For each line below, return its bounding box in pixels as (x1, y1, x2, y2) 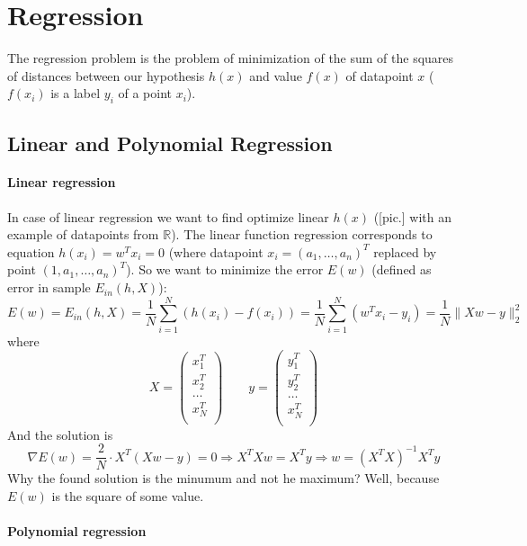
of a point (118, 84, 172, 103)
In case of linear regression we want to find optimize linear (7, 207, 329, 226)
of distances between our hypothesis (7, 66, 205, 85)
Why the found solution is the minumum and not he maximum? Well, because (7, 469, 440, 488)
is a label (50, 84, 101, 103)
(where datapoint (168, 242, 263, 261)
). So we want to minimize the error (126, 260, 324, 279)
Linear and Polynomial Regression (7, 129, 333, 157)
